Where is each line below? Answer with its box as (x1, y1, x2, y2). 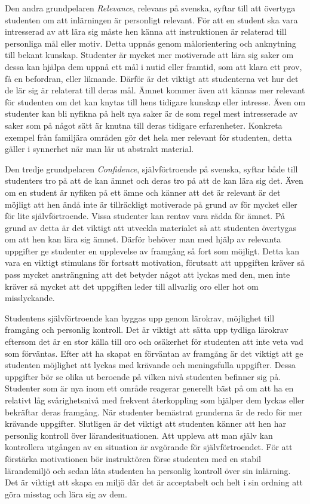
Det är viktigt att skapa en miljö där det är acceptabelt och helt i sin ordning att (5, 476, 303, 488)
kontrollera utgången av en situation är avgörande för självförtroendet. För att (5, 441, 293, 453)
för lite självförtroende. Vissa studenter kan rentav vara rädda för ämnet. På (5, 210, 286, 222)
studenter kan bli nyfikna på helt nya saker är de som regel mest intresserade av (5, 107, 298, 120)
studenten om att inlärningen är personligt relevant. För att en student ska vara (5, 13, 298, 26)
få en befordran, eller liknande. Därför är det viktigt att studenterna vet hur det (5, 72, 299, 84)
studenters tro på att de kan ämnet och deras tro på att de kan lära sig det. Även (5, 174, 303, 187)
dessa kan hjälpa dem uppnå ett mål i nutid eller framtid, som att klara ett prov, (5, 60, 302, 72)
